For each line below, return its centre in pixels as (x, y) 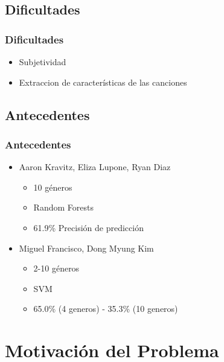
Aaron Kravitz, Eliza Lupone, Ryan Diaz (95, 167)
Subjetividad (43, 62)
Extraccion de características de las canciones (103, 82)
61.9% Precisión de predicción (88, 227)
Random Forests (63, 207)
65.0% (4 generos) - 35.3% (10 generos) (106, 309)
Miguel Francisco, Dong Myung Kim (86, 248)
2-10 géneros (56, 268)
